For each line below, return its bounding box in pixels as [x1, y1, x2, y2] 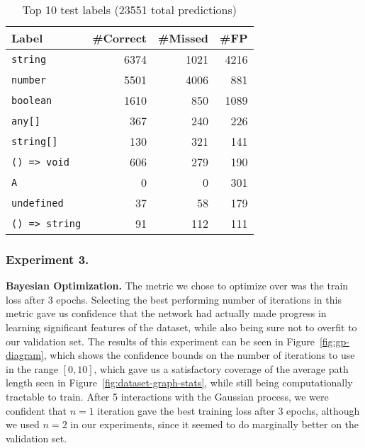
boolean [11, 94, 52, 106]
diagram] [6, 348, 44, 362]
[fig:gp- [319, 333, 349, 348]
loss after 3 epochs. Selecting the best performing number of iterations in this [6, 292, 342, 306]
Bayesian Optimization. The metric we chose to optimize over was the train [6, 278, 349, 293]
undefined [11, 197, 64, 209]
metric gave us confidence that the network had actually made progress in [6, 306, 327, 321]
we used [6, 417, 40, 432]
